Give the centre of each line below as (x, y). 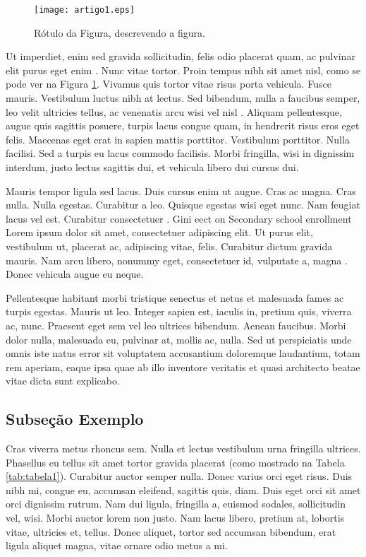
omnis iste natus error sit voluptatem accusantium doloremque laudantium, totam (183, 353)
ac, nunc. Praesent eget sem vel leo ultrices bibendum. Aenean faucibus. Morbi (176, 325)
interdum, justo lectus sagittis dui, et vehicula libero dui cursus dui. (152, 167)
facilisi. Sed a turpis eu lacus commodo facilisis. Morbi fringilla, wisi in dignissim (180, 153)
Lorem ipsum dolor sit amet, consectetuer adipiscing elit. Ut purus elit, (159, 232)
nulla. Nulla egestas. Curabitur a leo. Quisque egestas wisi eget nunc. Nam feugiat (183, 205)
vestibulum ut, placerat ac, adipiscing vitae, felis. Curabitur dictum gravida (169, 246)
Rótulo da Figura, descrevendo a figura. (120, 32)
